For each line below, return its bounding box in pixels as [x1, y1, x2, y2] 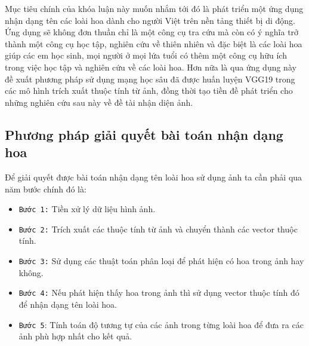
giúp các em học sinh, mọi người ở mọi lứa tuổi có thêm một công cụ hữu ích [5, 49, 287, 62]
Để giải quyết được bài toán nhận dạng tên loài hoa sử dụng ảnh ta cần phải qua [5, 170, 302, 183]
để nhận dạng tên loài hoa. [18, 298, 117, 310]
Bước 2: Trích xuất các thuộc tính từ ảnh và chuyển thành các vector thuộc [18, 222, 298, 235]
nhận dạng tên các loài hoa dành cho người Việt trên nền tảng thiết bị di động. [5, 14, 295, 26]
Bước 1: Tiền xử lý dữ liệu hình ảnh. [18, 203, 156, 215]
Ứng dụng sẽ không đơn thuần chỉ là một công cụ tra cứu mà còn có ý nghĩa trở [5, 26, 299, 38]
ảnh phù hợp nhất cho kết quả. [18, 330, 132, 342]
